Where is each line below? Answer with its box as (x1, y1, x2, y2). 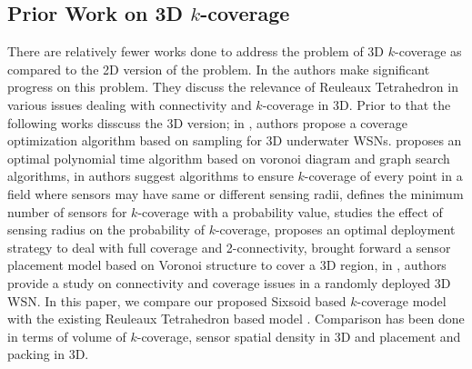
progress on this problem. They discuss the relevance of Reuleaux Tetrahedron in (7, 77, 458, 96)
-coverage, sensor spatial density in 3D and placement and (136, 326, 461, 345)
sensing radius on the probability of (7, 220, 205, 239)
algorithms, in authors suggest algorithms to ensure (7, 166, 294, 185)
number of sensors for (7, 202, 127, 221)
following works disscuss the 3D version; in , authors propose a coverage (7, 113, 408, 132)
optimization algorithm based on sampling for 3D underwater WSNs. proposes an (7, 131, 462, 150)
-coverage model (357, 291, 447, 310)
